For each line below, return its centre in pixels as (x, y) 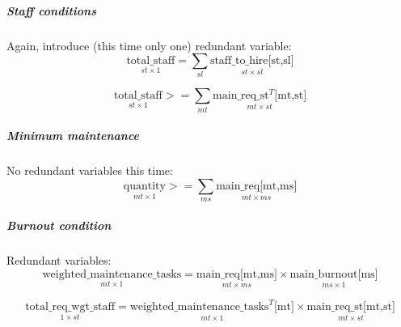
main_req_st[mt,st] (351, 307)
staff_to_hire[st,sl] (252, 61)
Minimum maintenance (73, 136)
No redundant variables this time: (90, 170)
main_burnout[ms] (334, 274)
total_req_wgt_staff (70, 307)
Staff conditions (51, 10)
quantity (144, 186)
